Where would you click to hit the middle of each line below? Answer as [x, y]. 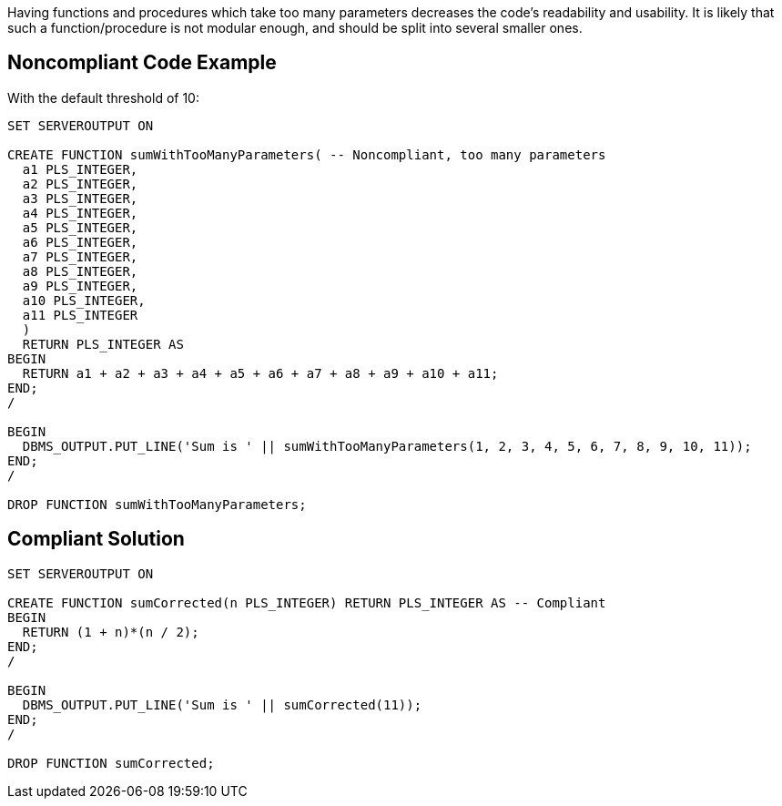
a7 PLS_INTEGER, [80, 256]
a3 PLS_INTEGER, [80, 198]
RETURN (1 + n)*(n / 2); [111, 632]
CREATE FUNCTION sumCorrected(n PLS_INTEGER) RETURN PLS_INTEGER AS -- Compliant [307, 602]
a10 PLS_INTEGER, [84, 300]
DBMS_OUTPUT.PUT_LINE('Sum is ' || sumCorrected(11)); [222, 704]
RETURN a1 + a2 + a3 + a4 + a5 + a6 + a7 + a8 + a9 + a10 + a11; [260, 373]
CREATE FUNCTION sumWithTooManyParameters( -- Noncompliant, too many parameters [307, 154]
